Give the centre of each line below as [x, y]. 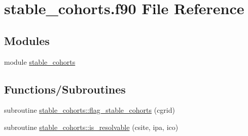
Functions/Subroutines [65, 89]
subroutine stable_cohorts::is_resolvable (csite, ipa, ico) [91, 127]
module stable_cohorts [40, 61]
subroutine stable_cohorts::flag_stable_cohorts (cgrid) [90, 110]
